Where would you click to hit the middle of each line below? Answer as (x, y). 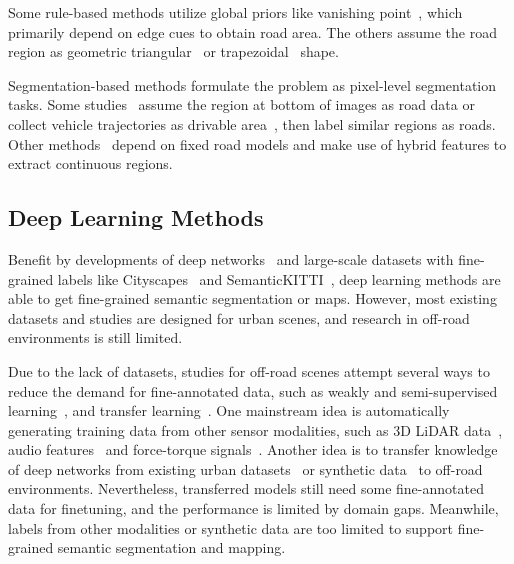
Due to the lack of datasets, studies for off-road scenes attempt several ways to (249, 370)
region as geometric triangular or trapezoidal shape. (173, 51)
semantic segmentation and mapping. (171, 547)
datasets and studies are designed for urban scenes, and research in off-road (239, 317)
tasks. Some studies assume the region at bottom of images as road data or (241, 104)
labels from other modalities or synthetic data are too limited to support (231, 527)
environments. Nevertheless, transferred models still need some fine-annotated (246, 488)
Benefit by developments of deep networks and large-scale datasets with (231, 258)
